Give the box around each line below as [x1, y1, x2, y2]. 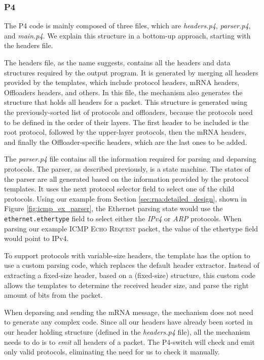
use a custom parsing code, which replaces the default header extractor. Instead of [4, 260, 259, 270]
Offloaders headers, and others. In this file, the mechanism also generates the [4, 87, 243, 97]
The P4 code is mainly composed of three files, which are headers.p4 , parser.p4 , [4, 20, 251, 31]
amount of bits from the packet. [4, 290, 103, 300]
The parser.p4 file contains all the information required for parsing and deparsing [4, 153, 256, 164]
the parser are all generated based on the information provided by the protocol [4, 173, 249, 184]
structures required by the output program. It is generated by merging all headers [4, 67, 258, 77]
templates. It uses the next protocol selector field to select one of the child [4, 183, 235, 194]
